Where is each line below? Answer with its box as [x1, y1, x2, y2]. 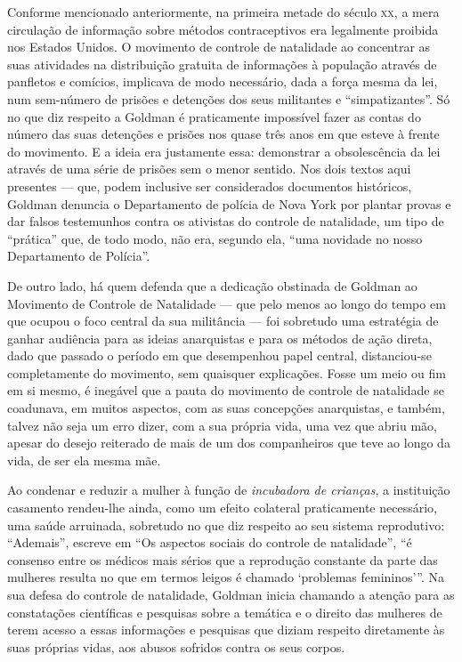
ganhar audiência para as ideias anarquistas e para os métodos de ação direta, [7, 328, 433, 347]
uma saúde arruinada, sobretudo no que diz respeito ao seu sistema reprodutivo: [7, 515, 445, 534]
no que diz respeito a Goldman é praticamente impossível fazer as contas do [7, 107, 421, 125]
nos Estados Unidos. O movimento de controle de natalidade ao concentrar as [7, 37, 431, 56]
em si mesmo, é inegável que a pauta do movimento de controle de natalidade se [7, 381, 444, 400]
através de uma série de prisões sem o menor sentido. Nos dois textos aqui [7, 159, 411, 178]
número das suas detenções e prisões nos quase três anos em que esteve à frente [7, 125, 440, 143]
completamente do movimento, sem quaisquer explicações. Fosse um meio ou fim [7, 363, 446, 382]
